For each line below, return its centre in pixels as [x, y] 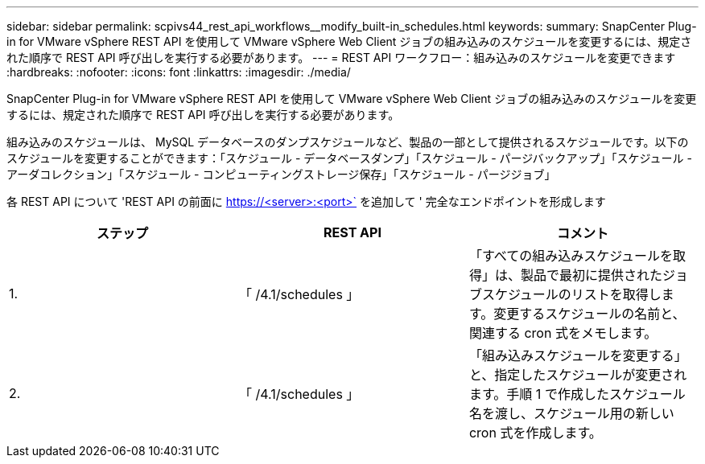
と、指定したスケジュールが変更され [578, 375]
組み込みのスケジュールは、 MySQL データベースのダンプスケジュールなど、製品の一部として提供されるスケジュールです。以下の [348, 142]
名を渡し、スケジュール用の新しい [571, 413]
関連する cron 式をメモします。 [563, 333]
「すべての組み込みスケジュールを [571, 256]
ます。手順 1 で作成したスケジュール [577, 394]
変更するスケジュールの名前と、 [590, 314]
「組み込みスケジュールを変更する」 [578, 355]
